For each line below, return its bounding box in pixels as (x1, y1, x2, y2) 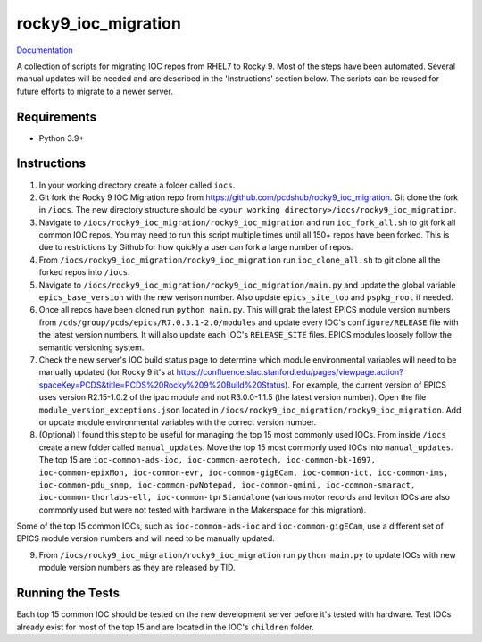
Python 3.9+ (38, 132, 85, 143)
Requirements (16, 109, 97, 124)
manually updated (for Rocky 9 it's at (38, 367, 175, 378)
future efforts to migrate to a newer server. (16, 86, 173, 96)
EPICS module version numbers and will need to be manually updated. (16, 533, 276, 544)
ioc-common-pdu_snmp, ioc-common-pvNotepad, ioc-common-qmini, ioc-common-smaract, (38, 479, 416, 490)
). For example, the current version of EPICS (284, 379, 446, 390)
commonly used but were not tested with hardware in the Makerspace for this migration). (38, 504, 367, 515)
